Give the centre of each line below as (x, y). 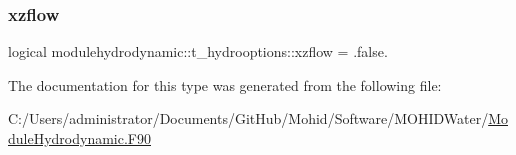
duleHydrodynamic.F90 (79, 138)
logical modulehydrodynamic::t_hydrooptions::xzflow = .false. (198, 51)
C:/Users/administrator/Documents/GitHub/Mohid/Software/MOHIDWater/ (248, 118)
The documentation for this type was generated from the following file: (225, 84)
